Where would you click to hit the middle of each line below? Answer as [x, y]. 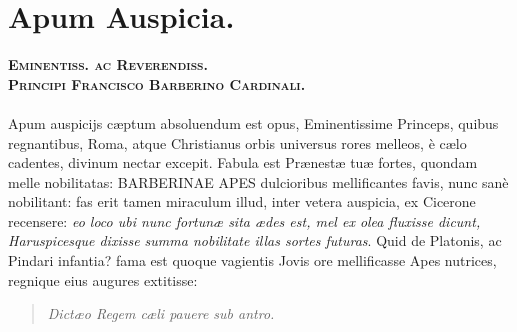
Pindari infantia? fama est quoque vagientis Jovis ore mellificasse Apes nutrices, [252, 260]
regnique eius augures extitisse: [103, 279]
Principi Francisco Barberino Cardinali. [157, 83]
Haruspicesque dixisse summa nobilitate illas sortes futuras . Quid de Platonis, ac [255, 240]
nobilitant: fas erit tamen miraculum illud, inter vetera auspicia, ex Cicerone [242, 201]
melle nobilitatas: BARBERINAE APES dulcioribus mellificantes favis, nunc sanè [258, 181]
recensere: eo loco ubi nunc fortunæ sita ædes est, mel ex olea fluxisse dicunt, [244, 220]
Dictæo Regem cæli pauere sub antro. [161, 313]
